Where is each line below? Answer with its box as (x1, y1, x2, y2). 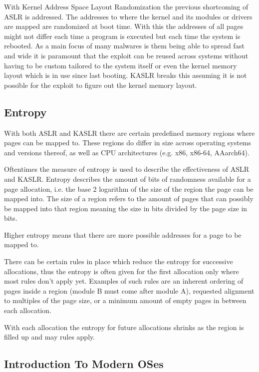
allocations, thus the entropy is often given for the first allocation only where (4, 266, 239, 276)
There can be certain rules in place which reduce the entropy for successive (4, 256, 233, 267)
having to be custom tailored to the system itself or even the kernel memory (4, 60, 237, 70)
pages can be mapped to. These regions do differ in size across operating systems (4, 137, 252, 148)
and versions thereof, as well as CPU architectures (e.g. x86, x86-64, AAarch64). (4, 147, 250, 157)
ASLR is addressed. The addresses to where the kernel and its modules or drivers (4, 11, 253, 21)
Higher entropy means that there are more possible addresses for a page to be (4, 229, 242, 240)
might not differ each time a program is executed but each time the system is (4, 30, 241, 41)
